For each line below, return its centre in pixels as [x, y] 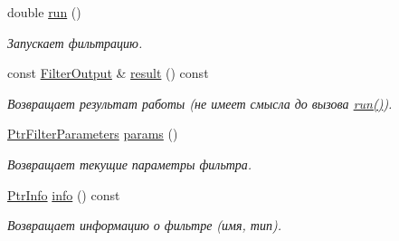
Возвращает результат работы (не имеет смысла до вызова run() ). [200, 103]
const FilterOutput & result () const [108, 73]
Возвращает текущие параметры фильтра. [130, 164]
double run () [44, 12]
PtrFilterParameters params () [93, 134]
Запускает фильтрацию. [75, 42]
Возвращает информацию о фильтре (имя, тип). [144, 225]
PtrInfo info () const [64, 194]
